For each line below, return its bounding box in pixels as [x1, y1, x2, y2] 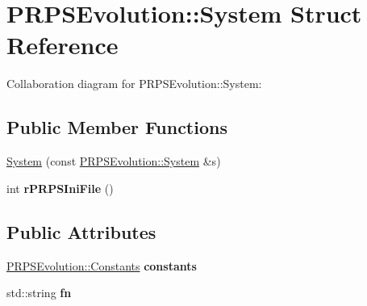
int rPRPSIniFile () [6, 179, 114, 196]
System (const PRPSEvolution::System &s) [6, 153, 221, 170]
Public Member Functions [6, 115, 227, 140]
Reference [6, 28, 119, 61]
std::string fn [6, 284, 72, 301]
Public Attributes [6, 219, 156, 244]
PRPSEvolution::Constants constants [6, 257, 197, 274]
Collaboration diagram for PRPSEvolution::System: [6, 75, 262, 92]
